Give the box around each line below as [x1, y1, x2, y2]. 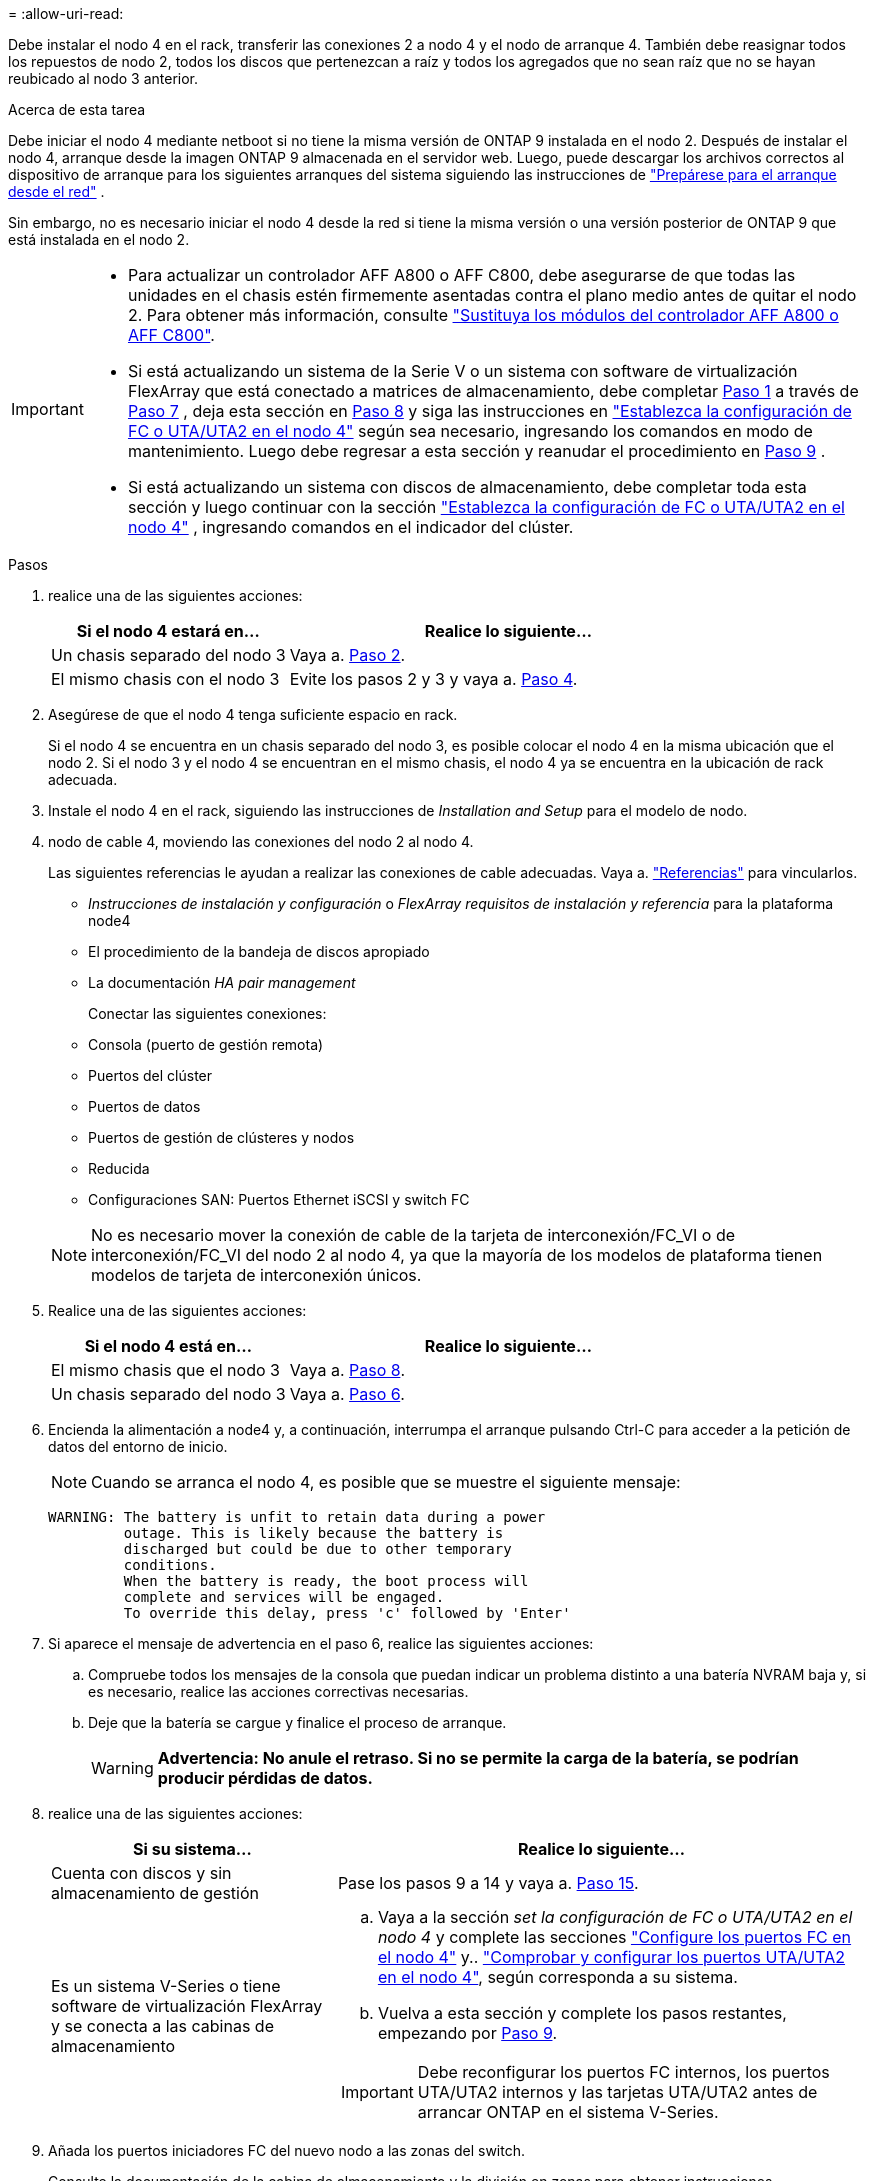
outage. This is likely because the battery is [123, 1525, 504, 1541]
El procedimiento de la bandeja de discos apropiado [88, 943, 430, 960]
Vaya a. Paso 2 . [289, 645, 406, 665]
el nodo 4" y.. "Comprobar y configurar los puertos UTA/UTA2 [377, 1947, 846, 1967]
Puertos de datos [88, 1098, 201, 1115]
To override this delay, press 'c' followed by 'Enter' [123, 1605, 571, 1621]
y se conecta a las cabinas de [51, 2016, 274, 2036]
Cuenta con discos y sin [51, 1863, 232, 1883]
